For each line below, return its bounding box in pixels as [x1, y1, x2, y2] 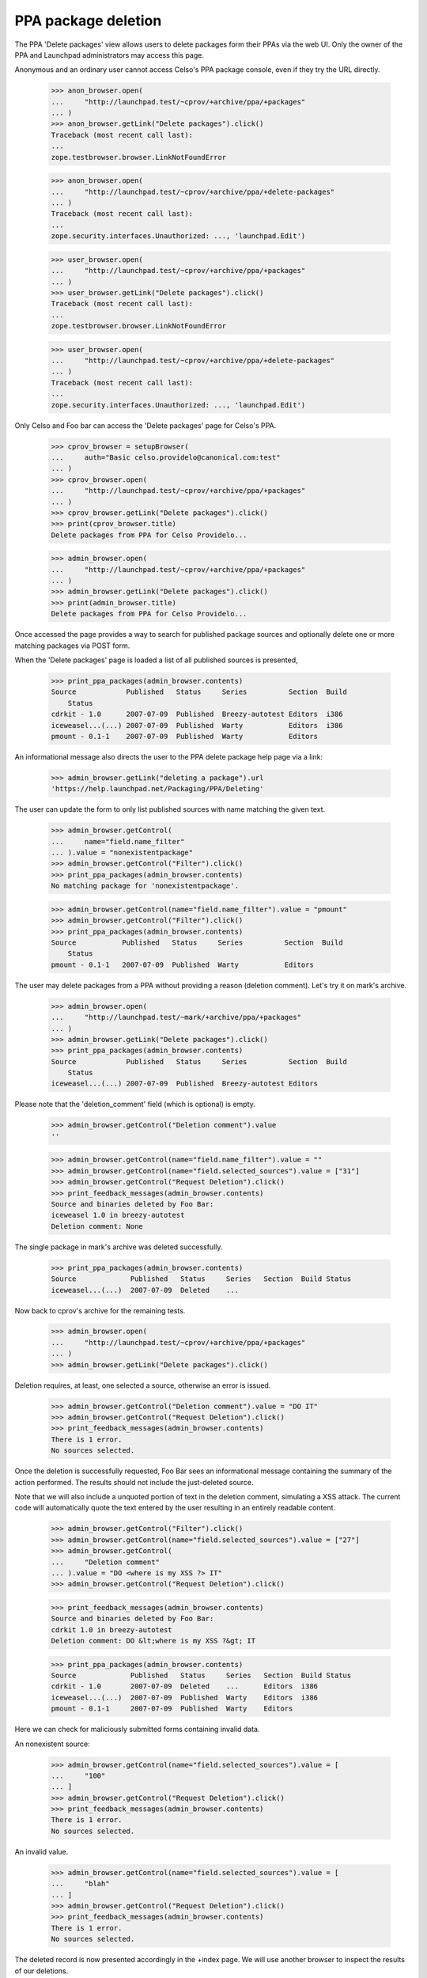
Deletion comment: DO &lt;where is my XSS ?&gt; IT [51, 1636, 256, 1646]
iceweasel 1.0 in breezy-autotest [51, 1211, 185, 1220]
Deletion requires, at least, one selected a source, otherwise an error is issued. [14, 1381, 271, 1390]
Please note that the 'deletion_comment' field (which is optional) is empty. [14, 1100, 256, 1109]
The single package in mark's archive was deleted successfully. [14, 1242, 223, 1252]
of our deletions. [14, 1966, 69, 1976]
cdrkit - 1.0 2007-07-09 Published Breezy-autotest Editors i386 [51, 710, 343, 719]
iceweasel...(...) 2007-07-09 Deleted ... [51, 1286, 239, 1294]
